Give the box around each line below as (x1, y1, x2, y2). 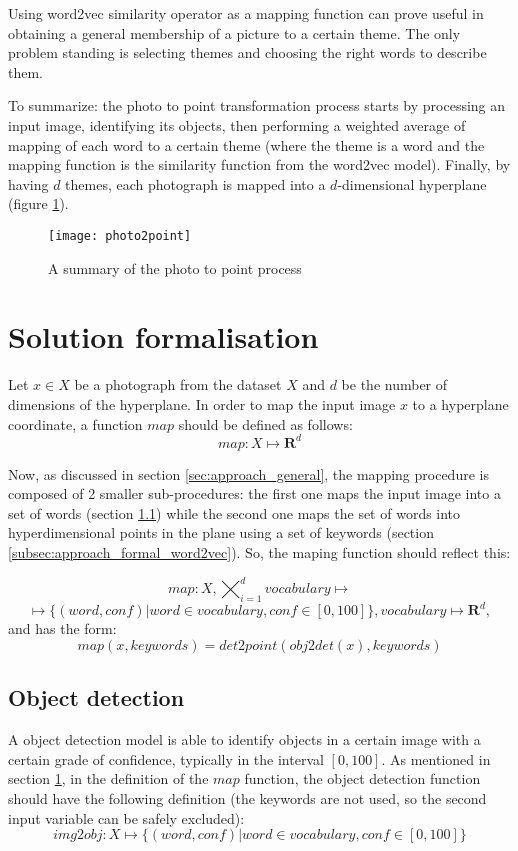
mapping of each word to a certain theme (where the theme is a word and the (8, 134, 485, 155)
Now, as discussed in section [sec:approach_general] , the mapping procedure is (8, 463, 489, 484)
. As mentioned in (381, 748, 491, 769)
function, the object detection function (244, 768, 481, 789)
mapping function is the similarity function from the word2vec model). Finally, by (8, 154, 511, 175)
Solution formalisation (8, 316, 319, 357)
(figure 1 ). (8, 193, 69, 214)
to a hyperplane (412, 393, 509, 414)
